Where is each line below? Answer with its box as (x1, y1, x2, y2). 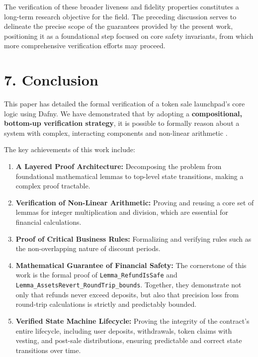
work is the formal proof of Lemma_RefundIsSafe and (15, 269, 177, 280)
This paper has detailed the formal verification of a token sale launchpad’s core (4, 98, 245, 109)
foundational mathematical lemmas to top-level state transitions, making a (15, 171, 244, 181)
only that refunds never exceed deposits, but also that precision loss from (15, 289, 239, 299)
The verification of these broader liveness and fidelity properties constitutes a (4, 1, 239, 11)
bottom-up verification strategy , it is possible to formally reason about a (4, 118, 240, 128)
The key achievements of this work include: (4, 144, 135, 155)
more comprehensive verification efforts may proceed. (4, 40, 166, 51)
